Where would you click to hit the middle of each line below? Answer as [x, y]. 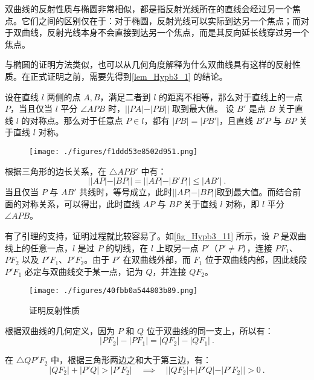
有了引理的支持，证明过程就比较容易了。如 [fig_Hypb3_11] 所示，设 [137, 235]
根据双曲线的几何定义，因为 [60, 330]
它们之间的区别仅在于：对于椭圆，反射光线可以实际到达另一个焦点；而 [161, 20]
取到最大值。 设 [203, 108]
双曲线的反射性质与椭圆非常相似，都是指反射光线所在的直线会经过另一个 [149, 8]
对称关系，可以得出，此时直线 [81, 203]
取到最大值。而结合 [255, 192]
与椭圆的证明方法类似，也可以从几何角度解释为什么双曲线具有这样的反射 [149, 64]
